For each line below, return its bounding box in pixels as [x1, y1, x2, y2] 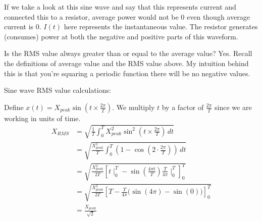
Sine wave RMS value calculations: [4, 85, 111, 95]
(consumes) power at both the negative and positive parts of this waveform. [4, 31, 238, 41]
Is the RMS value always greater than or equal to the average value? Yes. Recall [4, 48, 252, 59]
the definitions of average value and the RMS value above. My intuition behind [4, 58, 249, 68]
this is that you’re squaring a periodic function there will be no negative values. [4, 68, 250, 78]
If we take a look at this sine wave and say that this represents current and [4, 2, 236, 12]
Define [4, 101, 24, 112]
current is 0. [4, 21, 41, 32]
